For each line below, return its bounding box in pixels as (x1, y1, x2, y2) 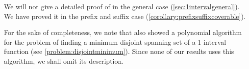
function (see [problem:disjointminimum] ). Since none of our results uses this (4, 46, 234, 56)
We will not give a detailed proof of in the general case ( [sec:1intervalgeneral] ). (4, 1, 240, 11)
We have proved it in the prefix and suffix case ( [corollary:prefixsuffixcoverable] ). (4, 11, 246, 21)
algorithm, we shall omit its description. (4, 55, 124, 66)
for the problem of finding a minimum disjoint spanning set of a (4, 36, 196, 47)
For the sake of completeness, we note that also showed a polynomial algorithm (4, 27, 242, 37)
